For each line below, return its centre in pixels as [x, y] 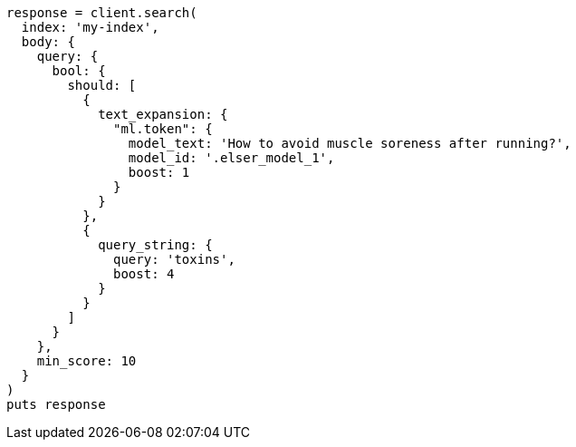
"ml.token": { [163, 129]
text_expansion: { [163, 114]
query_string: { [155, 245]
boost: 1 [159, 172]
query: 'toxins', [174, 259]
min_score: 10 [86, 361]
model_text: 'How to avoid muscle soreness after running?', [350, 143]
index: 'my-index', [90, 27]
